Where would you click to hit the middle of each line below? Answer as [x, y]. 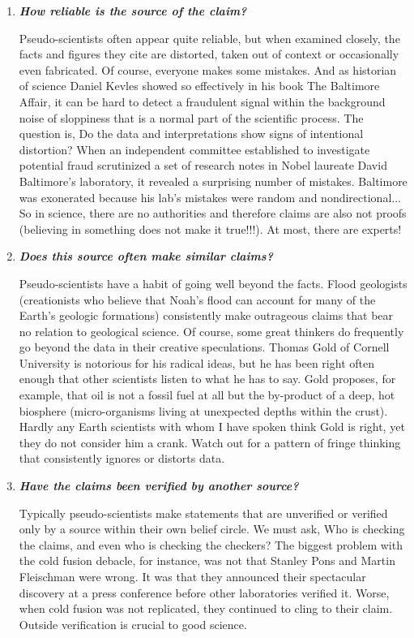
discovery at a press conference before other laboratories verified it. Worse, [204, 592]
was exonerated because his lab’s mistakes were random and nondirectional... [210, 197]
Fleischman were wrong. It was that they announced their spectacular [192, 576]
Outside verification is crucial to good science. [133, 624]
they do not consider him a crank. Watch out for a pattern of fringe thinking [210, 442]
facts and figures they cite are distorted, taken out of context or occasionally [209, 54]
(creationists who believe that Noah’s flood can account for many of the [197, 299]
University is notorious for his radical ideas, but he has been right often [196, 362]
